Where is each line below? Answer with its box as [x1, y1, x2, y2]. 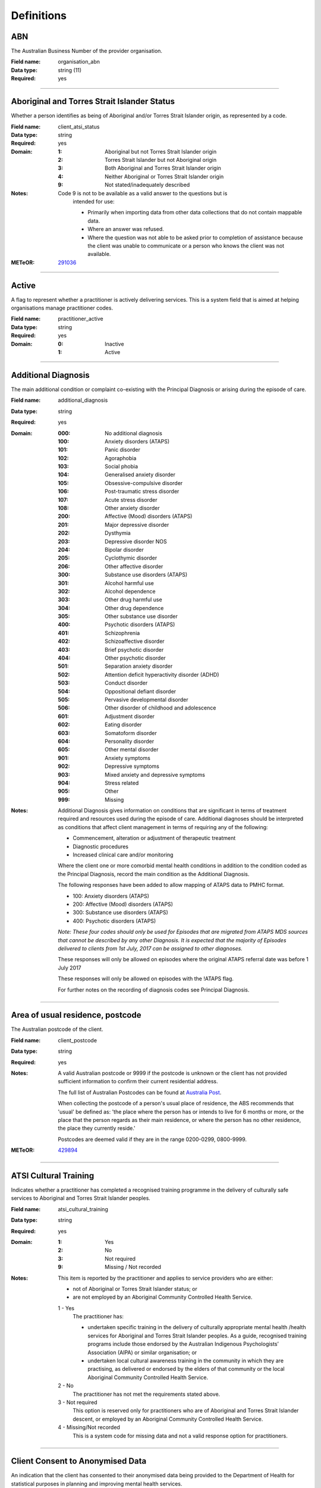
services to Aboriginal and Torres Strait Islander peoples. [11, 1195, 151, 1202]
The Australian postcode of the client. [11, 1026, 103, 1033]
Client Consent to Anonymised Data [11, 1456, 147, 1467]
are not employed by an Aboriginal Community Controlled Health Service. [73, 1293, 253, 1301]
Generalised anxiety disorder [105, 471, 175, 479]
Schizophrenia [105, 629, 140, 636]
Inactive [105, 340, 124, 348]
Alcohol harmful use [105, 579, 154, 586]
